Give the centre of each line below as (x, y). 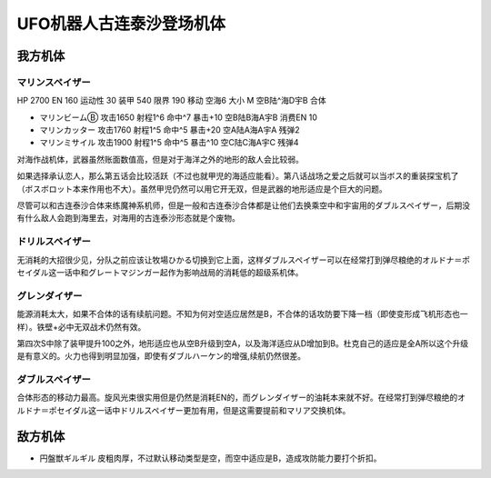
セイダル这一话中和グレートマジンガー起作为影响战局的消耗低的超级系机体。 (160, 272)
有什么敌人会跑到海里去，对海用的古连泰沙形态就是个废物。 (128, 218)
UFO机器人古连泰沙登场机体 (121, 24)
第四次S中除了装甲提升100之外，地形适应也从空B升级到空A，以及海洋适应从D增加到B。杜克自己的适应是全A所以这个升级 (243, 343)
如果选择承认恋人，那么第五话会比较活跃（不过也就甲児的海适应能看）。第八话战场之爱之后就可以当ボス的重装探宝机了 (238, 176)
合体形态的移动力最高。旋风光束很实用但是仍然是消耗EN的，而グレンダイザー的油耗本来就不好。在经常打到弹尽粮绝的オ (241, 398)
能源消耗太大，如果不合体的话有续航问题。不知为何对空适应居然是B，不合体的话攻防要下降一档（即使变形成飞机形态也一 (242, 314)
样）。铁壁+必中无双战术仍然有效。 (81, 326)
